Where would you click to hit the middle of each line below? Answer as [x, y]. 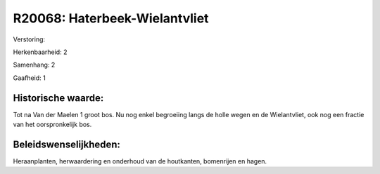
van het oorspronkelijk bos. [52, 125]
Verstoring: [29, 39]
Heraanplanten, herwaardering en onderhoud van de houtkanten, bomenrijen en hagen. [140, 161]
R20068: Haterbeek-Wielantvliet [111, 18]
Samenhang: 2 [34, 65]
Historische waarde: [58, 98]
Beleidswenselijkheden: [67, 144]
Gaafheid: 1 [29, 78]
